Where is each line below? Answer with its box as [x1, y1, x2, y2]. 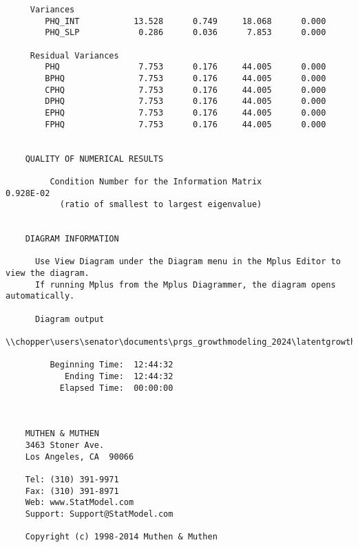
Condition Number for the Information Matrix [50, 176, 262, 186]
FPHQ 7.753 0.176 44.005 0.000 [45, 119, 326, 129]
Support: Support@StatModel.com [25, 508, 173, 519]
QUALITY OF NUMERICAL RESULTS [25, 153, 164, 164]
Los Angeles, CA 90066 [25, 451, 134, 462]
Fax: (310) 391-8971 [25, 486, 119, 496]
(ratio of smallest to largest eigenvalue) [59, 200, 262, 210]
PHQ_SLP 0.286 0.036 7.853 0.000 [45, 28, 326, 38]
